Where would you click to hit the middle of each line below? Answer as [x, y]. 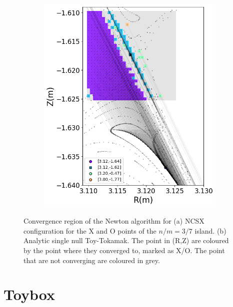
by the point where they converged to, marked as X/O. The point [124, 250]
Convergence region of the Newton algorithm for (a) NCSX [114, 221]
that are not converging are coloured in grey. [92, 260]
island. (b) [210, 230]
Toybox [29, 294]
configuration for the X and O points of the [90, 230]
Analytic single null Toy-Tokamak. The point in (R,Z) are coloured [126, 240]
